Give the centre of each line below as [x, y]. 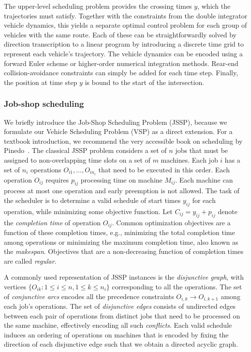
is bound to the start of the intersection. [145, 82]
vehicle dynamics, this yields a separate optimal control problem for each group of [125, 25]
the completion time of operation [52, 222]
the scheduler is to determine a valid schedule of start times [92, 200]
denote [228, 211]
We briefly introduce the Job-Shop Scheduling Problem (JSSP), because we [116, 122]
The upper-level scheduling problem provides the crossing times [98, 6]
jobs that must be [202, 150]
